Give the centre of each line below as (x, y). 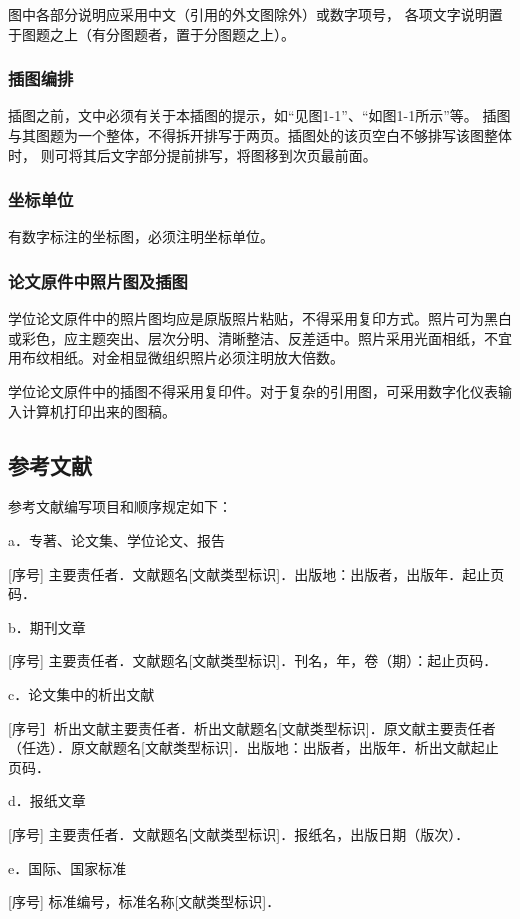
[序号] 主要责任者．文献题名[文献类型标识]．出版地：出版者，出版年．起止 (249, 573)
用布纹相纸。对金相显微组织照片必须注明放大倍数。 (176, 357)
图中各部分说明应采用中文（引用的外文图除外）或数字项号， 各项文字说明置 (255, 14)
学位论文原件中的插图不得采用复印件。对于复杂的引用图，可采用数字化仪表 (253, 391)
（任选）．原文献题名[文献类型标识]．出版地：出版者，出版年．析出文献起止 (253, 747)
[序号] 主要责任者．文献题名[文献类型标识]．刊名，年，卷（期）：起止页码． (253, 660)
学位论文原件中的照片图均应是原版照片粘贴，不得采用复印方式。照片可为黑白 (260, 318)
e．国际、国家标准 (67, 867)
